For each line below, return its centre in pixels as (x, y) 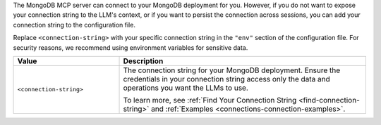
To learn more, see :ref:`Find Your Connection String (210, 100)
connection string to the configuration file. (74, 25)
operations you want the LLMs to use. (186, 88)
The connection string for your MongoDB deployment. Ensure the (232, 70)
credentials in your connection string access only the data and (227, 79)
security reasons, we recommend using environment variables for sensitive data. (131, 47)
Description (143, 61)
